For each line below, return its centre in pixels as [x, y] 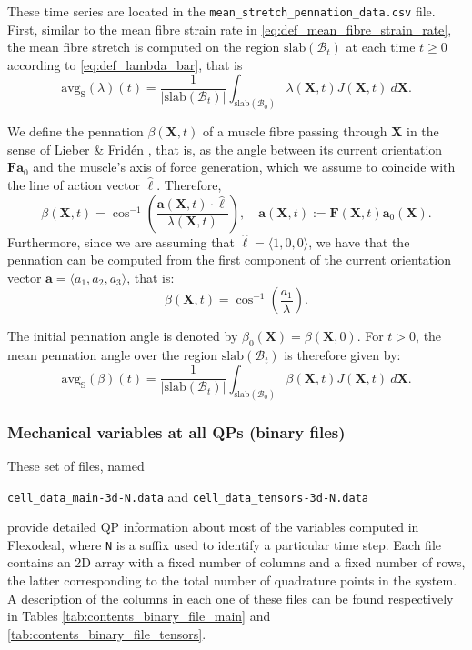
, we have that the [359, 241]
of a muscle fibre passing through [295, 131]
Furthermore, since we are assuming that [121, 241]
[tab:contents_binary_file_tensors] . [107, 633]
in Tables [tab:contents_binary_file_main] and [139, 616]
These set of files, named [76, 465]
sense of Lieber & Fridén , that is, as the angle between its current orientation [225, 149]
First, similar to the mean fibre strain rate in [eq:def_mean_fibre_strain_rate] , [230, 29]
